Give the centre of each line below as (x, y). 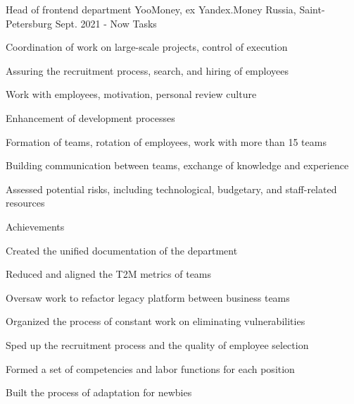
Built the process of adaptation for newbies (99, 392)
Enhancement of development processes (90, 117)
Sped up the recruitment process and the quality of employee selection (157, 344)
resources (25, 203)
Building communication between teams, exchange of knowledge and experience (177, 165)
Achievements (35, 226)
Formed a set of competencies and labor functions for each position (150, 368)
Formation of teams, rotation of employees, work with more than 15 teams (166, 141)
